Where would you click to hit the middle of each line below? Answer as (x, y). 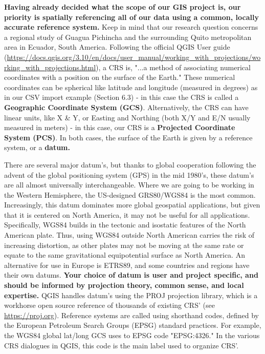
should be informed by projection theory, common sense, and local (124, 285)
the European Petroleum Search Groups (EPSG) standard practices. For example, (133, 325)
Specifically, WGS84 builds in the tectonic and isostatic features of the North (125, 225)
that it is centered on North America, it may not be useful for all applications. (127, 214)
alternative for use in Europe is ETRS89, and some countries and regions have (127, 265)
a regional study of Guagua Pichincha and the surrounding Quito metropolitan (128, 37)
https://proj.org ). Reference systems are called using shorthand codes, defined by (131, 315)
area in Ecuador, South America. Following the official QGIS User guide (117, 47)
